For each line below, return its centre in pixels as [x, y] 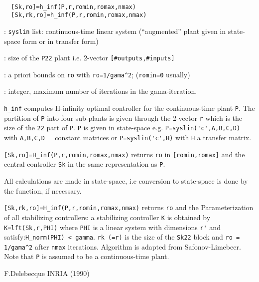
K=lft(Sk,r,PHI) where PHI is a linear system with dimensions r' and [112, 227]
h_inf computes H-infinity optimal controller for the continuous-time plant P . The [129, 108]
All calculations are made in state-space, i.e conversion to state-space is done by [126, 181]
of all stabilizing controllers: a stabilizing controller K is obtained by [107, 217]
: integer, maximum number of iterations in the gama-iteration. [101, 91]
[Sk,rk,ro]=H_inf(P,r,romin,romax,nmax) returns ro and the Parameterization [129, 207]
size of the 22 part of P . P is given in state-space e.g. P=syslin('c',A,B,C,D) [122, 128]
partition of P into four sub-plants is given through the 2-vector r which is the [123, 118]
